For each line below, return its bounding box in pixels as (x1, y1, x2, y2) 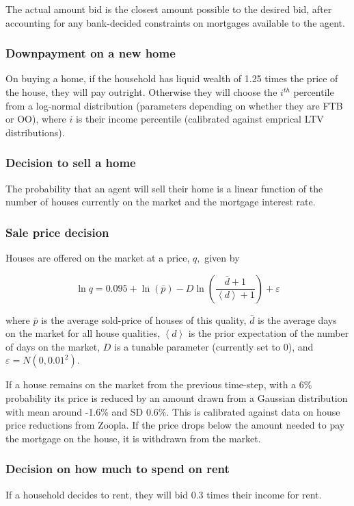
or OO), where (5, 112, 66, 126)
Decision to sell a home (5, 154, 136, 171)
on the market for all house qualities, (5, 326, 160, 340)
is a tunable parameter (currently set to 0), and (114, 339, 314, 353)
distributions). (5, 125, 65, 139)
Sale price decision (5, 223, 109, 240)
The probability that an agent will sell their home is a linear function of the (5, 181, 323, 195)
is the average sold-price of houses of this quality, (41, 312, 247, 327)
